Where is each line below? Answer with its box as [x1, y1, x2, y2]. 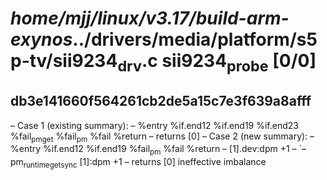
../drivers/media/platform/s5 [72, 28, 318, 51]
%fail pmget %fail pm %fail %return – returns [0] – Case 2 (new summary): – [10, 130, 315, 144]
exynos [10, 28, 73, 51]
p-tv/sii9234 [10, 50, 118, 72]
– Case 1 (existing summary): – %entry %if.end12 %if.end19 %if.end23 [10, 119, 299, 131]
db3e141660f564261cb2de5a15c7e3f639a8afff [10, 93, 312, 110]
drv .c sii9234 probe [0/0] [117, 50, 317, 76]
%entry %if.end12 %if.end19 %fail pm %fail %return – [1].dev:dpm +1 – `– [10, 143, 307, 157]
